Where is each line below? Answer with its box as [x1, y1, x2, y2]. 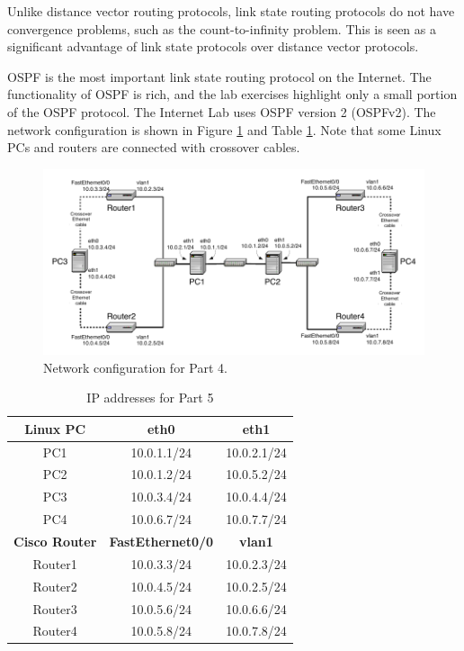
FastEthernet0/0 [109, 531, 214, 550]
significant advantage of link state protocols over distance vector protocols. [7, 37, 419, 56]
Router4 [32, 621, 77, 640]
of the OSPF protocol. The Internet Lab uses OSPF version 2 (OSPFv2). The [7, 102, 436, 121]
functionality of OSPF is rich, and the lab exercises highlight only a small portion [7, 85, 458, 104]
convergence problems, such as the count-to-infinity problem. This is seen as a [7, 19, 436, 38]
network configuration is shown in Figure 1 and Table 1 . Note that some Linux [7, 120, 442, 139]
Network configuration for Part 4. [43, 357, 228, 376]
